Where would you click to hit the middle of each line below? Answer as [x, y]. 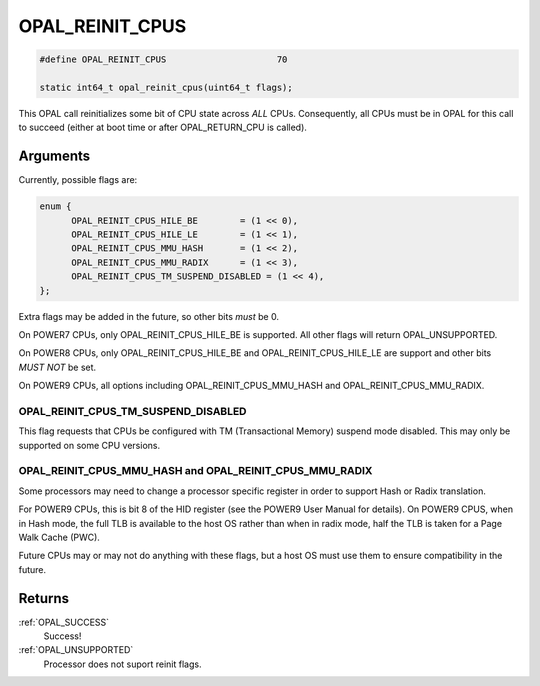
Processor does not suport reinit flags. [122, 664]
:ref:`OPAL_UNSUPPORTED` [76, 650]
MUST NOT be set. [57, 367]
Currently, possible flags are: [78, 180]
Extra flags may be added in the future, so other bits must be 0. [149, 316]
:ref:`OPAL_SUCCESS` [64, 622]
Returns [44, 598]
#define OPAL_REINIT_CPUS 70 [163, 59]
